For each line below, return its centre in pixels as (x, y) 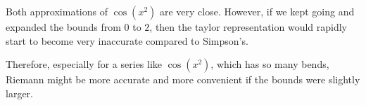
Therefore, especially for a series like (84, 64)
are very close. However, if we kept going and (257, 11)
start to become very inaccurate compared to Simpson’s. (127, 40)
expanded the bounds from (63, 27)
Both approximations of (57, 11)
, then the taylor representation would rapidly (248, 27)
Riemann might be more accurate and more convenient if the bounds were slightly (183, 79)
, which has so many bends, (270, 64)
